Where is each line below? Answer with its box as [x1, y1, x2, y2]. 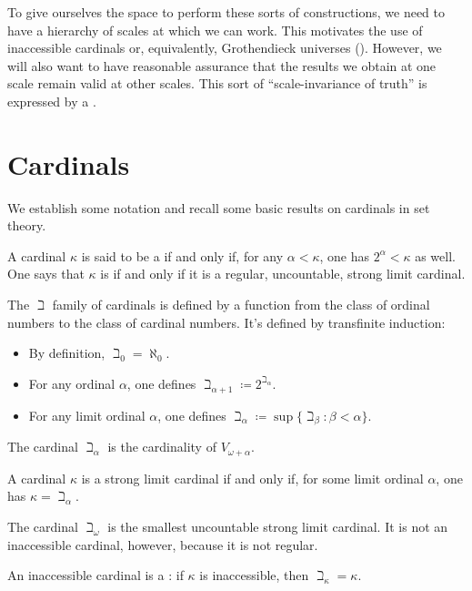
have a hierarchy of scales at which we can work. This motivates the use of [7, 20, 423, 39]
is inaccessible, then [199, 566, 309, 585]
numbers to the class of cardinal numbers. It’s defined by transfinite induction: [7, 312, 446, 331]
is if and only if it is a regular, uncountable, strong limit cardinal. [100, 264, 466, 283]
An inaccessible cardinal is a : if [7, 566, 184, 585]
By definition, [28, 343, 105, 362]
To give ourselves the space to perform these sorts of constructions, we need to [7, 3, 446, 21]
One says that [7, 264, 85, 283]
